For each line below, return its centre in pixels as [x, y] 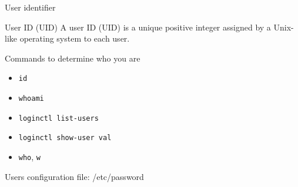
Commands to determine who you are [73, 58]
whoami [31, 99]
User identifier [30, 7]
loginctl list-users [58, 118]
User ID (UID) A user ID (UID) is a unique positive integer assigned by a [138, 27]
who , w [30, 157]
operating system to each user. [75, 38]
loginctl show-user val [65, 138]
